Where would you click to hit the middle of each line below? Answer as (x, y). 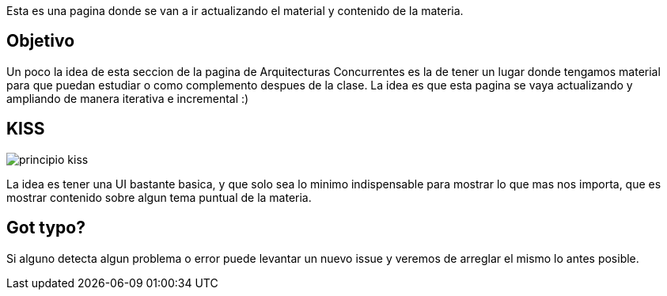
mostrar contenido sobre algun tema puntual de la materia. (159, 197)
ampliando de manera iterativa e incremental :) (128, 98)
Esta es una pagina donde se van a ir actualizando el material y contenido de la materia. (235, 11)
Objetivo (41, 41)
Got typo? (46, 228)
